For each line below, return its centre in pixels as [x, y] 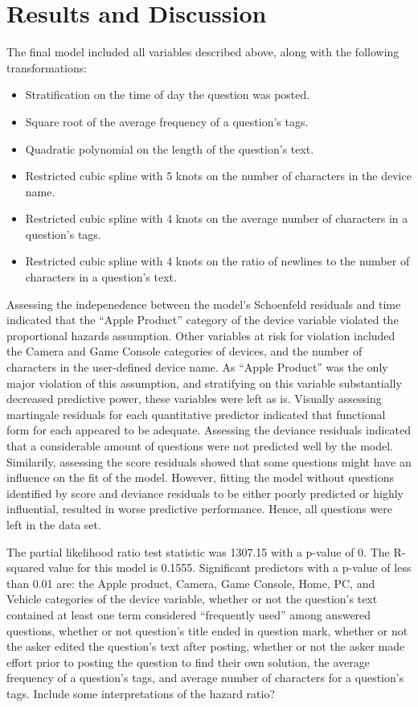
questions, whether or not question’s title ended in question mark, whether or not [207, 630]
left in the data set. [54, 524]
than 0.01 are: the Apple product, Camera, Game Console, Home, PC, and [191, 583]
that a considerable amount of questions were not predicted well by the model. [200, 446]
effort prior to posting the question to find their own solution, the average [188, 662]
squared [26, 567]
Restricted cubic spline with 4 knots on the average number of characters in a [217, 218]
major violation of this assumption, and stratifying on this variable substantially [204, 382]
